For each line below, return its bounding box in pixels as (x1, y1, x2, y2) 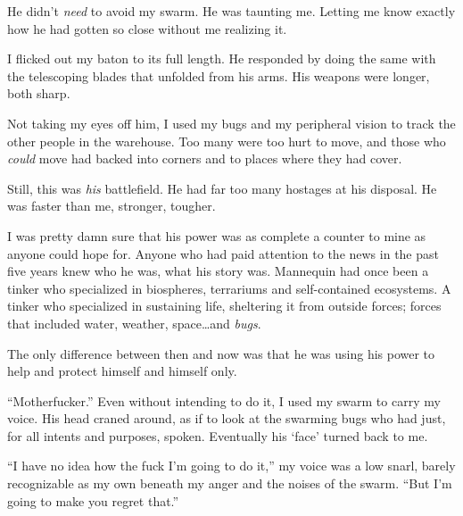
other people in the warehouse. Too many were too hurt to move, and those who (7, 131, 446, 150)
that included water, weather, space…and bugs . (7, 313, 261, 332)
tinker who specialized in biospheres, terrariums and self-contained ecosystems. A (7, 279, 451, 297)
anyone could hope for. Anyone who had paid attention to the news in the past (7, 244, 439, 262)
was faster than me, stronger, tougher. (7, 196, 216, 215)
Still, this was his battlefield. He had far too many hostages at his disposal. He (7, 179, 437, 197)
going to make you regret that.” (7, 491, 179, 510)
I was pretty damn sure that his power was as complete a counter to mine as (7, 226, 426, 245)
